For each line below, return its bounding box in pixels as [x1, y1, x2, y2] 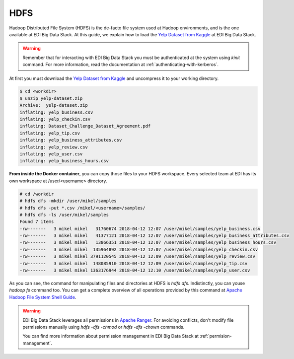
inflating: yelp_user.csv [19, 151, 83, 156]
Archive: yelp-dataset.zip [19, 102, 88, 108]
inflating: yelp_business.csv [19, 109, 93, 115]
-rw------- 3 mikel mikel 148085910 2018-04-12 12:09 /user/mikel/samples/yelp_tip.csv [19, 261, 248, 266]
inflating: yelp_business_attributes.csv [19, 137, 122, 143]
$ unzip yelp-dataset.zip [19, 95, 83, 101]
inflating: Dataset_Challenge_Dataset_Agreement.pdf [19, 123, 151, 129]
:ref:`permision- [199, 333, 232, 339]
